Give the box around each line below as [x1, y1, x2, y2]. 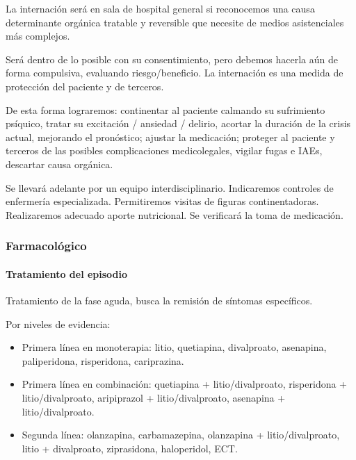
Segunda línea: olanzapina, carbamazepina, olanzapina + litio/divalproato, [22, 427, 340, 442]
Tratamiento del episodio [6, 266, 128, 281]
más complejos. [6, 28, 70, 43]
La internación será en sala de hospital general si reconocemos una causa [6, 1, 315, 15]
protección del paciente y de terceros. [6, 79, 164, 93]
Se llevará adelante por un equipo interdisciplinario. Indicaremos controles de [6, 180, 334, 195]
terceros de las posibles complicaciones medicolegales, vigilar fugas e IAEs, [6, 143, 323, 158]
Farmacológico [6, 237, 87, 254]
